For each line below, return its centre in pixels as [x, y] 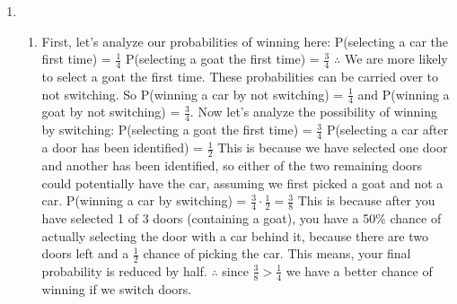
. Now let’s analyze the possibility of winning [314, 112]
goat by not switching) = [111, 112]
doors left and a [85, 253]
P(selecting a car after [387, 130]
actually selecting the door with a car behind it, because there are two [235, 235]
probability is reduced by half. [124, 270]
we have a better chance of [359, 270]
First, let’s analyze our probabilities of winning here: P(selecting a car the [245, 41]
